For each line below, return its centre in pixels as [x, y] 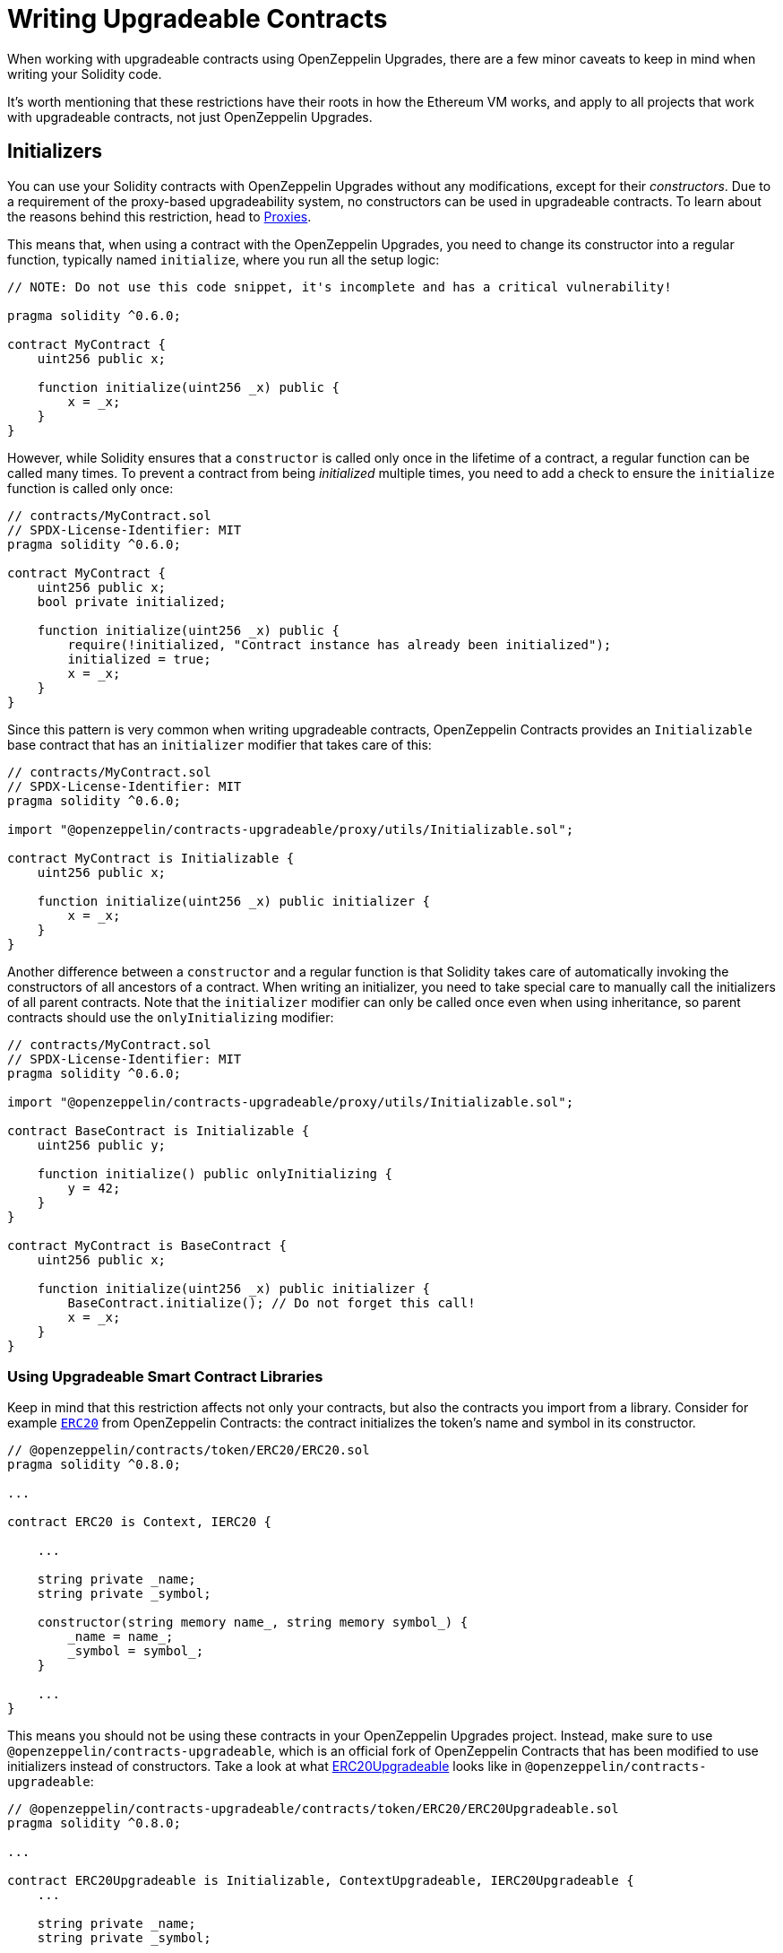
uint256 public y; [102, 1145]
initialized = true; [139, 659]
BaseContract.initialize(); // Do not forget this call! [271, 1302]
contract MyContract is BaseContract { [147, 1245]
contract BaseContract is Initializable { [159, 1130]
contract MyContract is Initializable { [151, 858]
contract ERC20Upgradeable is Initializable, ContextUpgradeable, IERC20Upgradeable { [321, 1881]
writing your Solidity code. [85, 74]
